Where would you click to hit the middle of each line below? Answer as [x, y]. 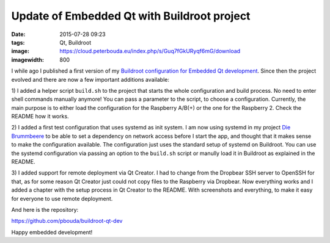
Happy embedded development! [52, 232]
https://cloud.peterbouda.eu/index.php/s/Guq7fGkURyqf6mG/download [150, 51]
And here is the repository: [45, 209]
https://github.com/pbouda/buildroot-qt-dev [67, 221]
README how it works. [40, 117]
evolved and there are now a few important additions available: [90, 79]
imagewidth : [28, 60]
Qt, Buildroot [75, 42]
